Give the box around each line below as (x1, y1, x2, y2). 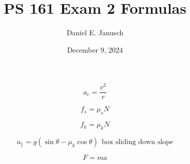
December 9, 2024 (67, 44, 123, 55)
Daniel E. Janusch (66, 27, 124, 38)
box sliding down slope (102, 138, 174, 146)
